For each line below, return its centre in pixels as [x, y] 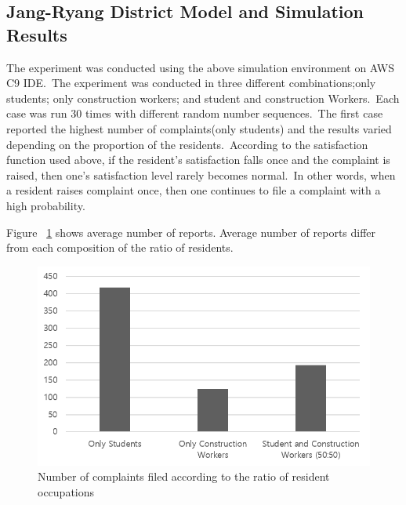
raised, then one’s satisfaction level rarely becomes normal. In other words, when [201, 174]
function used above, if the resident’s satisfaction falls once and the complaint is [198, 160]
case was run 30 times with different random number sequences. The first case [195, 113]
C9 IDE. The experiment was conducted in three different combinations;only [191, 83]
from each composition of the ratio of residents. [120, 247]
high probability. [46, 205]
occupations [66, 491]
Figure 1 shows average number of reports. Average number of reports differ [191, 232]
